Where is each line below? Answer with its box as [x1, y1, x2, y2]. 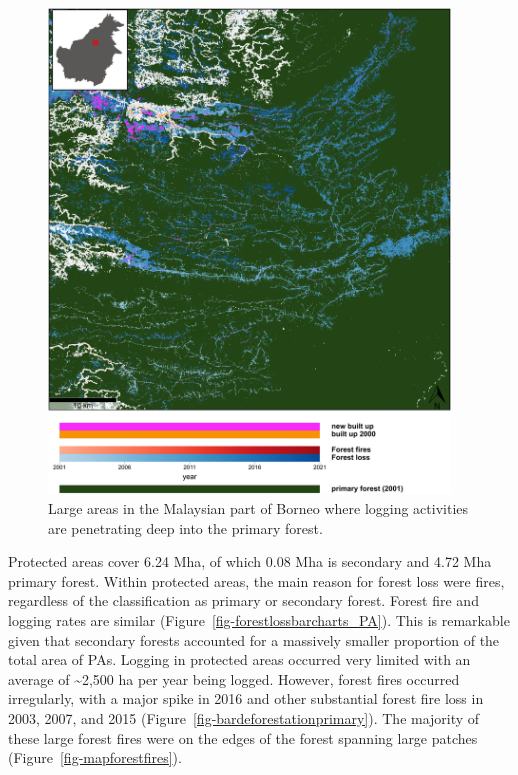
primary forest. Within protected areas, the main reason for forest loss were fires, [8, 570, 505, 591]
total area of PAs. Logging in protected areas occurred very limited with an [8, 649, 471, 670]
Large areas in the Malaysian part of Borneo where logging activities [48, 497, 469, 518]
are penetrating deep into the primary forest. [48, 517, 323, 538]
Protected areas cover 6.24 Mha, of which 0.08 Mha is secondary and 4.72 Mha [8, 551, 492, 572]
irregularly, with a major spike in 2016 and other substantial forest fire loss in [8, 688, 484, 709]
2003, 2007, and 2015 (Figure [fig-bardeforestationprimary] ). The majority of [8, 707, 480, 728]
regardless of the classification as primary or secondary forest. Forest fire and [8, 590, 479, 611]
